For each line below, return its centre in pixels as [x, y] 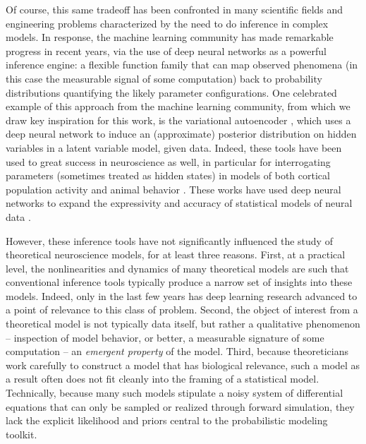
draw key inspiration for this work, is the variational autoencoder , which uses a [178, 120]
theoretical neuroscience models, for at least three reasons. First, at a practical [176, 254]
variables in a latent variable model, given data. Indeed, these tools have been [174, 147]
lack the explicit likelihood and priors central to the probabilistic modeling [167, 420]
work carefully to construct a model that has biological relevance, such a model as [183, 365]
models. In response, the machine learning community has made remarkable [170, 37]
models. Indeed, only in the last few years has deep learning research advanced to [182, 295]
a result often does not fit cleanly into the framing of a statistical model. [163, 379]
